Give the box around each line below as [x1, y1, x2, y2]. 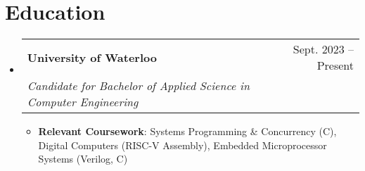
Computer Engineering [27, 94, 139, 110]
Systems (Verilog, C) [38, 151, 128, 166]
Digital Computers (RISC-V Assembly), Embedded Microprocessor [38, 137, 327, 152]
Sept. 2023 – [293, 41, 354, 58]
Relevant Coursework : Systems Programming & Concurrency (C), [38, 124, 337, 139]
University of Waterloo [27, 49, 157, 65]
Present [316, 57, 354, 74]
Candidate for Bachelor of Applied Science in [27, 77, 250, 94]
